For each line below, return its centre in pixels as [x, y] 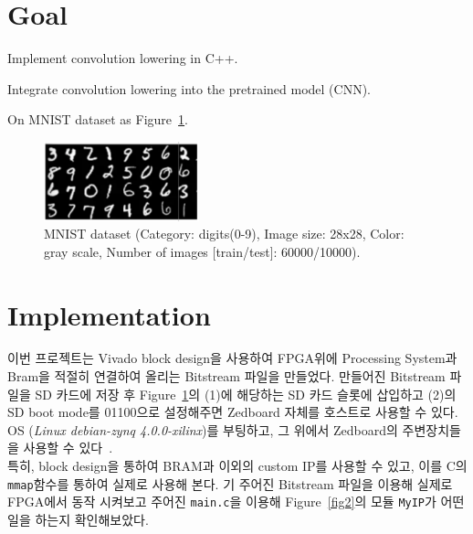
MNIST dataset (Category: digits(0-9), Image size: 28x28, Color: [224, 234]
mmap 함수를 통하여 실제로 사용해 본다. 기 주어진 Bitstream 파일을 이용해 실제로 [230, 483]
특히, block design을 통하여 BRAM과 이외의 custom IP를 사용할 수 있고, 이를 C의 [237, 466]
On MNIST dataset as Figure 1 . [98, 119]
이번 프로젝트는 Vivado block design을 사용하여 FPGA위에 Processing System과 [232, 358]
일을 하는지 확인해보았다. [78, 519]
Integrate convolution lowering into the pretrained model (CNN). [189, 88]
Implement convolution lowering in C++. [123, 58]
